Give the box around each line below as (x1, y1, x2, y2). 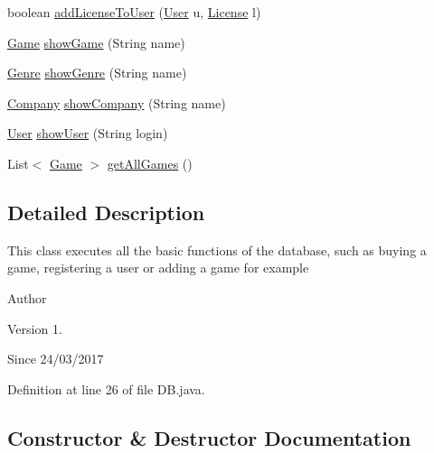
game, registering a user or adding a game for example (7, 258, 309, 277)
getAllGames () (107, 153, 193, 172)
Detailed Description (7, 198, 205, 226)
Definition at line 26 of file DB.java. (7, 379, 205, 398)
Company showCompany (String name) (7, 93, 226, 112)
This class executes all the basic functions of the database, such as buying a (7, 240, 427, 259)
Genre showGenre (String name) (7, 63, 187, 82)
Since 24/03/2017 (7, 349, 104, 368)
